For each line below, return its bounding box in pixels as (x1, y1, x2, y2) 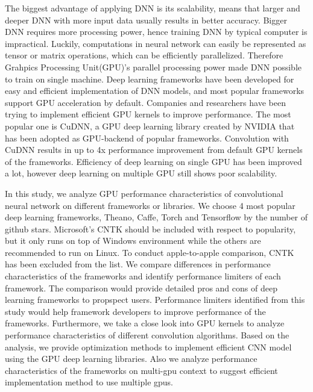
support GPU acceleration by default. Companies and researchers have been (5, 96, 286, 108)
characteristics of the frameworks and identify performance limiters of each (5, 270, 281, 282)
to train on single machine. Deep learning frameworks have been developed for (5, 72, 294, 85)
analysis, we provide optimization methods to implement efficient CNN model (5, 340, 292, 353)
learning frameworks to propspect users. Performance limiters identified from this (5, 293, 305, 306)
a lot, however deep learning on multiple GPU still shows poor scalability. (5, 167, 277, 179)
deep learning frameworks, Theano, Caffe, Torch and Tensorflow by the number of (5, 211, 308, 223)
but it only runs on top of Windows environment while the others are (5, 234, 261, 247)
